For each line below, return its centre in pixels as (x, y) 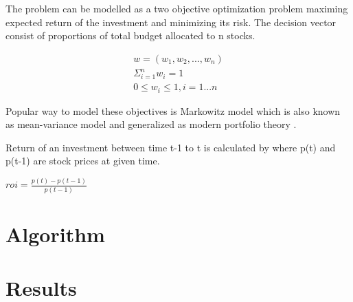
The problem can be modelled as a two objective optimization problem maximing (177, 8)
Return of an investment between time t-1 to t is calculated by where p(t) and (171, 147)
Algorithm (55, 234)
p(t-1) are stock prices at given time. (83, 161)
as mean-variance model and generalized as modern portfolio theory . (151, 124)
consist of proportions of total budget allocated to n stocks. (130, 35)
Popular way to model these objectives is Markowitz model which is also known (173, 110)
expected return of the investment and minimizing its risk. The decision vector (171, 22)
